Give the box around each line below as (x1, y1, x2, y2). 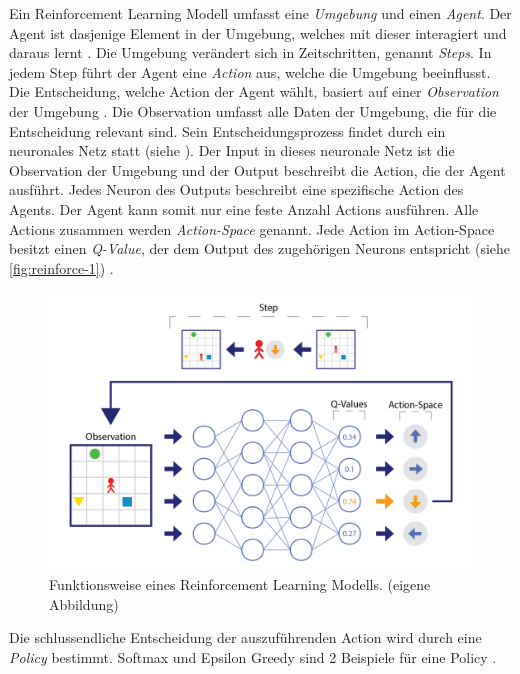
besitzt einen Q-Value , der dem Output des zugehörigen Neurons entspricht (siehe (9, 238, 511, 259)
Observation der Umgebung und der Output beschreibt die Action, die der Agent (9, 159, 506, 180)
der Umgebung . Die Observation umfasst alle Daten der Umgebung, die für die (9, 100, 497, 121)
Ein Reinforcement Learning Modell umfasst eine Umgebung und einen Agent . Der (9, 3, 512, 23)
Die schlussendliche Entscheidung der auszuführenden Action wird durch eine (9, 627, 482, 648)
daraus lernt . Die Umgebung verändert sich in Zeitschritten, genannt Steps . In (9, 42, 492, 63)
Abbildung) (49, 593, 119, 614)
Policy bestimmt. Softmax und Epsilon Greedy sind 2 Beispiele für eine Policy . (9, 646, 497, 667)
